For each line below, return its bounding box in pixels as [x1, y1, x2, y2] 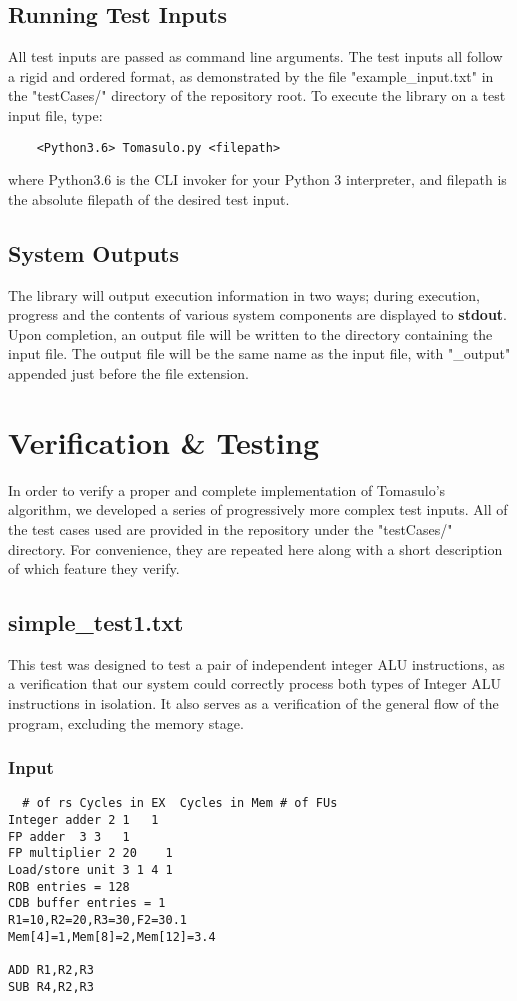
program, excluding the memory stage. [8, 712, 244, 733]
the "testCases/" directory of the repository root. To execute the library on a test [8, 85, 506, 106]
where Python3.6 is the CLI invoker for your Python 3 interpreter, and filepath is [8, 169, 507, 190]
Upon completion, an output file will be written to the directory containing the [8, 323, 493, 344]
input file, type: [8, 104, 103, 125]
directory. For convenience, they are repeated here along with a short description [8, 538, 503, 559]
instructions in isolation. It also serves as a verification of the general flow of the [8, 693, 499, 714]
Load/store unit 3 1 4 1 [8, 863, 173, 878]
